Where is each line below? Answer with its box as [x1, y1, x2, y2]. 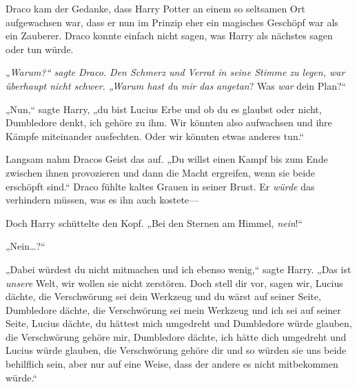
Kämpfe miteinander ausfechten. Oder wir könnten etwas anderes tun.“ [6, 128, 305, 143]
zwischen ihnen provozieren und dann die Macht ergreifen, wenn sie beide [6, 165, 316, 179]
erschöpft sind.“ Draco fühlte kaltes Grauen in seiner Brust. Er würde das [6, 179, 315, 193]
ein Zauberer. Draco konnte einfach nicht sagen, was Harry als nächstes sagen [6, 28, 333, 43]
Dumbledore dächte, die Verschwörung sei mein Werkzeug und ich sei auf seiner [6, 302, 341, 317]
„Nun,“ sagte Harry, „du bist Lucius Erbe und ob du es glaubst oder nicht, [6, 101, 322, 116]
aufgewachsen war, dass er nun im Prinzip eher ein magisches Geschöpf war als [6, 14, 338, 29]
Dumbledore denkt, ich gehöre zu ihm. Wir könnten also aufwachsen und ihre [6, 115, 332, 130]
